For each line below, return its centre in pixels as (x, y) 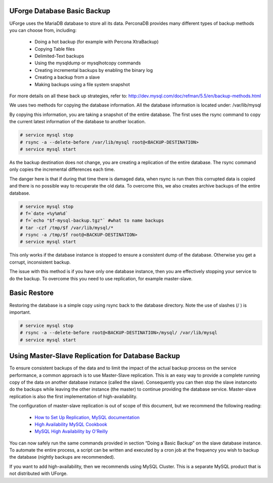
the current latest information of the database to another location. (78, 122)
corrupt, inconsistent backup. (40, 262)
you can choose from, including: (43, 30)
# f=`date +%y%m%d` (44, 213)
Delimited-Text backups (59, 56)
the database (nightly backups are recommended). (62, 457)
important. (20, 312)
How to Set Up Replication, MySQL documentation (87, 417)
